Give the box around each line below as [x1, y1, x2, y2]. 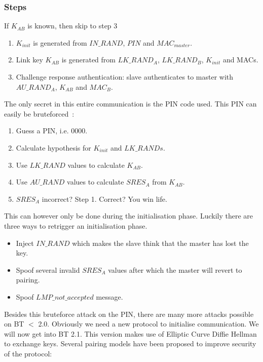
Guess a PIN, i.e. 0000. [16, 125, 88, 136]
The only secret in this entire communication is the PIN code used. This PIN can [4, 98, 257, 109]
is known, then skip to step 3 [27, 20, 118, 31]
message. [96, 291, 123, 302]
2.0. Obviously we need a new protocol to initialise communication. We [38, 318, 259, 329]
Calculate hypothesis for [16, 142, 91, 153]
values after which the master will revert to [108, 264, 242, 275]
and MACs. [222, 54, 258, 65]
